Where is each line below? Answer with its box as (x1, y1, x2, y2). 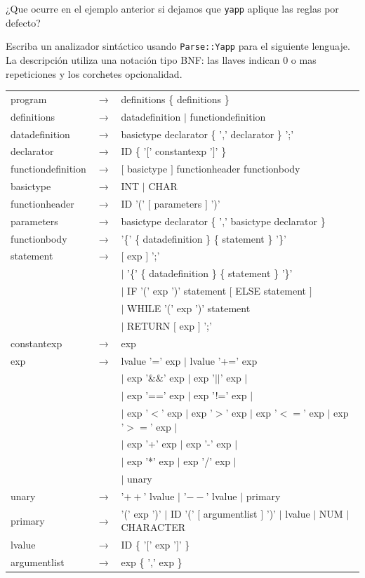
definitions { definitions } (121, 91, 230, 106)
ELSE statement (235, 283, 306, 298)
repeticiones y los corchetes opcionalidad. (6, 66, 182, 81)
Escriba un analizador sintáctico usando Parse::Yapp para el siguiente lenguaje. (6, 39, 350, 53)
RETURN (127, 318, 171, 332)
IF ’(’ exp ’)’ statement (127, 283, 227, 298)
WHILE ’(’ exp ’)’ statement (127, 300, 251, 315)
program (11, 91, 47, 106)
